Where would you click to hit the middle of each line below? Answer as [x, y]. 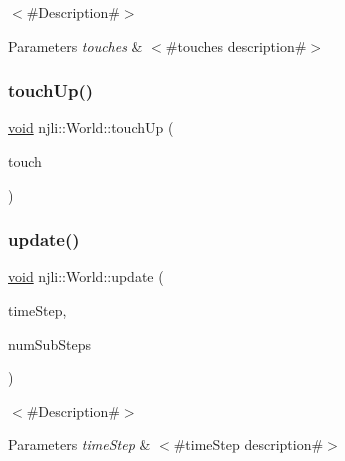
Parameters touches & [75, 45]
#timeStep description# [248, 444]
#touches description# [236, 45]
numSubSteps [49, 343]
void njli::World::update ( [86, 276]
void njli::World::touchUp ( [91, 127]
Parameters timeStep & [79, 444]
